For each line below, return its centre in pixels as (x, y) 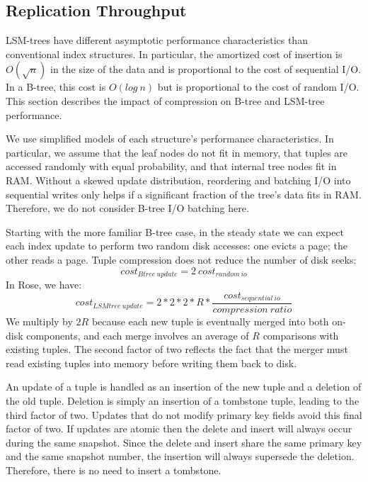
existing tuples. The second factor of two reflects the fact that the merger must (177, 349)
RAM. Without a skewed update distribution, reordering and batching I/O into (178, 180)
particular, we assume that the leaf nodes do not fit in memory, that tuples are (177, 152)
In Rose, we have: (44, 284)
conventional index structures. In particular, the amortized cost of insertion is (174, 54)
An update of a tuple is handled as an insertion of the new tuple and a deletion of (184, 387)
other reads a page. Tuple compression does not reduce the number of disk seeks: (181, 259)
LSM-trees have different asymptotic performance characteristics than (157, 40)
